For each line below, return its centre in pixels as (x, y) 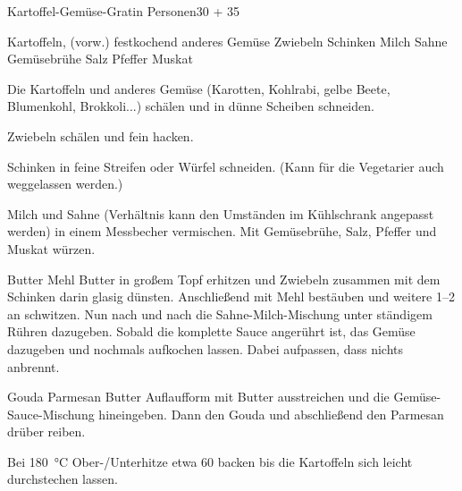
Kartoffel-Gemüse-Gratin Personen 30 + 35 (124, 11)
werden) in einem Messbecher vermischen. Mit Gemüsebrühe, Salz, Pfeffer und (222, 231)
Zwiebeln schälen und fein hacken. (101, 135)
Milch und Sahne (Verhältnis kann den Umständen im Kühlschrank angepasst (221, 213)
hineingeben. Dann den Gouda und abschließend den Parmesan (271, 414)
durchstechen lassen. (63, 479)
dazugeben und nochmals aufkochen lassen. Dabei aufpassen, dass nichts (205, 348)
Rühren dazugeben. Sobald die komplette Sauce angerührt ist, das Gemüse (211, 331)
